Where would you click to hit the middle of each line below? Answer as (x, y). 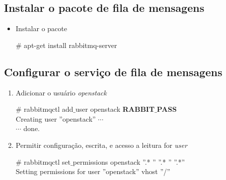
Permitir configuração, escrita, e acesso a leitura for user (101, 145)
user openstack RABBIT (115, 109)
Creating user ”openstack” (56, 118)
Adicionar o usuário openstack (61, 92)
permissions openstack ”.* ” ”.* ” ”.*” (129, 161)
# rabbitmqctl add (44, 109)
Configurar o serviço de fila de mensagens (113, 71)
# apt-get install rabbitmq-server (66, 45)
